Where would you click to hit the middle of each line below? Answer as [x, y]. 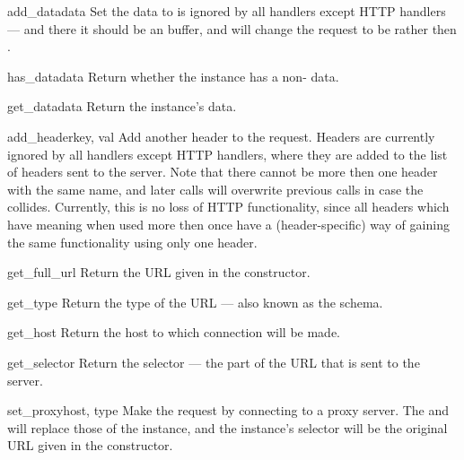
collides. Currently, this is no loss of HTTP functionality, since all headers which [228, 207]
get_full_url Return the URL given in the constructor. [159, 272]
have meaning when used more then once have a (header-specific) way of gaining [228, 224]
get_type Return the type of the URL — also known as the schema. [195, 302]
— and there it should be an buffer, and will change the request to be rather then [232, 28]
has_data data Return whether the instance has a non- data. [173, 76]
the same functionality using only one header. [132, 242]
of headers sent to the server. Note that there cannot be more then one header [223, 172]
